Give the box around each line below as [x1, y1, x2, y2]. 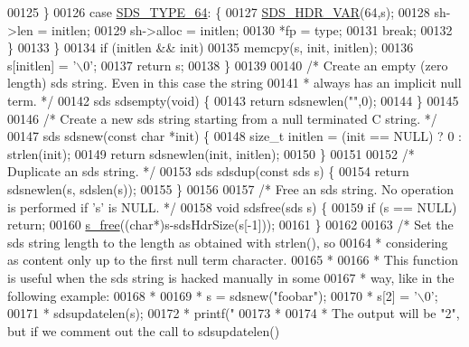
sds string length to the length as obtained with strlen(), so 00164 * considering [7, 232, 448, 251]
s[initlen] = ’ [7, 55, 77, 74]
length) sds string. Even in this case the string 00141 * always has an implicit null [7, 73, 462, 92]
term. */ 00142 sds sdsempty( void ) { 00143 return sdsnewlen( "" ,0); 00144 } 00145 [7, 90, 459, 109]
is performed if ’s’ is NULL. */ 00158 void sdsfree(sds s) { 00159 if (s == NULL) [7, 197, 457, 216]
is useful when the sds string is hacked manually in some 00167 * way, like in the [7, 267, 455, 286]
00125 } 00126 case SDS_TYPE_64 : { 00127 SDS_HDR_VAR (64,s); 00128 [7, 3, 430, 21]
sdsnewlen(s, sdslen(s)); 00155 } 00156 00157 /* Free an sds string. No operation [7, 179, 455, 198]
